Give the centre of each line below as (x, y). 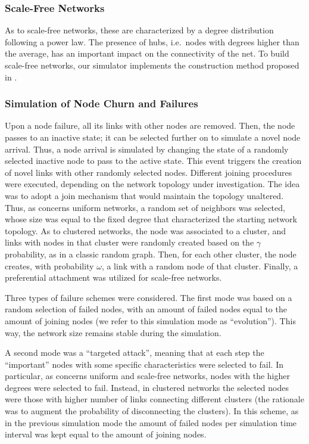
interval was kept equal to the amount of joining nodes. (106, 434)
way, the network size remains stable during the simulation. (113, 332)
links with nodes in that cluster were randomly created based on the (129, 242)
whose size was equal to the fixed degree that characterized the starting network (151, 219)
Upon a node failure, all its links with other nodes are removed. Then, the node (150, 125)
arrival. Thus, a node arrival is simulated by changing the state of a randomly (147, 149)
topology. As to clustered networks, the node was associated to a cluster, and (145, 230)
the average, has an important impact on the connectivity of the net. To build (147, 53)
